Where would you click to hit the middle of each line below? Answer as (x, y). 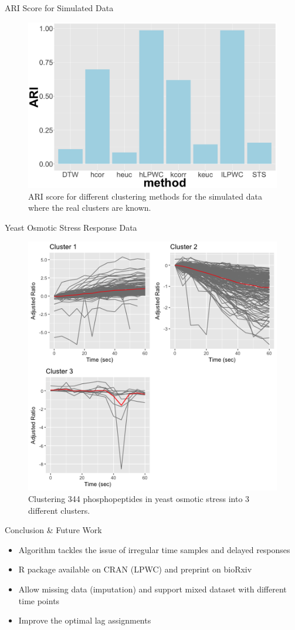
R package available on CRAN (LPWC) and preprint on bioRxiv (135, 569)
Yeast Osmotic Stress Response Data (71, 227)
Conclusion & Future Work (53, 530)
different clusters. (59, 510)
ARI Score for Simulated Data (59, 8)
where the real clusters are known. (90, 208)
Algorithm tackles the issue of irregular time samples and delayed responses (154, 549)
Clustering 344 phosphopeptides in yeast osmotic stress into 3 (139, 498)
